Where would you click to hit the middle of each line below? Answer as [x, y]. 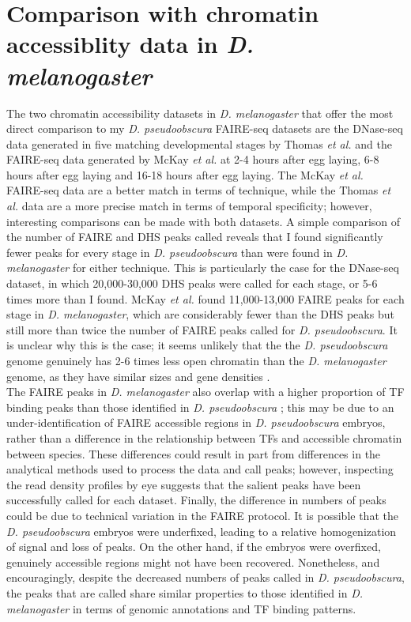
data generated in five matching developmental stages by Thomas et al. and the [199, 143]
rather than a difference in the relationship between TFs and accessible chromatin [204, 437]
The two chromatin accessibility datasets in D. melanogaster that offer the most [200, 113]
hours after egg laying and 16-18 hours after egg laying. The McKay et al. [185, 174]
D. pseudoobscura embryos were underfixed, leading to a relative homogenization [202, 531]
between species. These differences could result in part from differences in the [194, 453]
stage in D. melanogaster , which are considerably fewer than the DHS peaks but [200, 314]
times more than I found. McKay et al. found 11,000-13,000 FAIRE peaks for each [205, 298]
